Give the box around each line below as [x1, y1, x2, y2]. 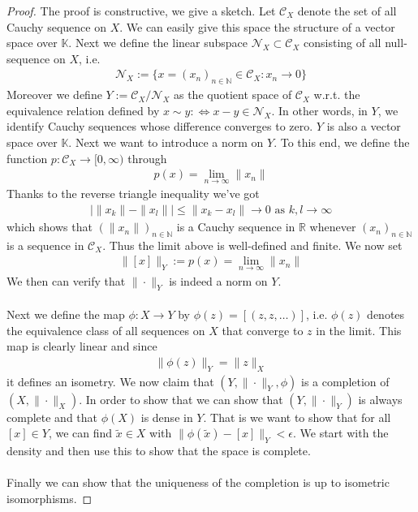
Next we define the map [6, 306, 125, 323]
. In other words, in [271, 101, 368, 118]
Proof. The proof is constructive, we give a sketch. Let [6, 2, 276, 19]
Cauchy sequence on [6, 18, 106, 35]
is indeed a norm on [169, 272, 268, 289]
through [127, 149, 167, 166]
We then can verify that [6, 272, 126, 289]
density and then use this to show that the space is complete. [6, 442, 311, 459]
